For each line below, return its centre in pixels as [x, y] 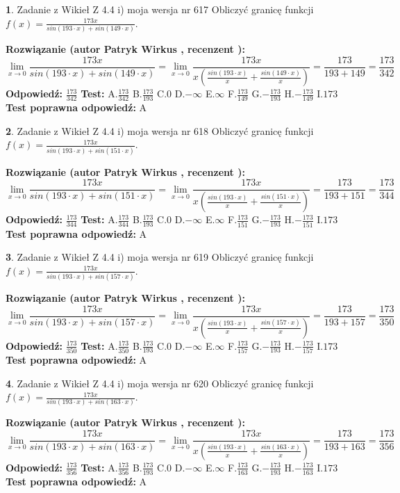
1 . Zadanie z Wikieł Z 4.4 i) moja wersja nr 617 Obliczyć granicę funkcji [160, 9]
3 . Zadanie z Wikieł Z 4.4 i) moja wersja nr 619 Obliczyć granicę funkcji [160, 257]
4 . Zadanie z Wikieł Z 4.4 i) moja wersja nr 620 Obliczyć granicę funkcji [160, 383]
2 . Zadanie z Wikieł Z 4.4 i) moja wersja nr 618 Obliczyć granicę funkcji [160, 130]
